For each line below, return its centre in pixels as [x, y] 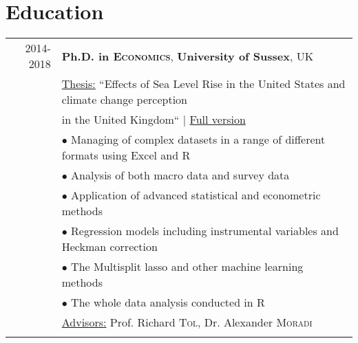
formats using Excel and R [126, 155]
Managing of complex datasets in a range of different [198, 140]
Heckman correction [109, 247]
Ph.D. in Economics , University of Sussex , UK [188, 56]
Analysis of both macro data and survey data [180, 175]
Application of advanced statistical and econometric [196, 195]
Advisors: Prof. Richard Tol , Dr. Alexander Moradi [187, 322]
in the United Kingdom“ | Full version [154, 120]
